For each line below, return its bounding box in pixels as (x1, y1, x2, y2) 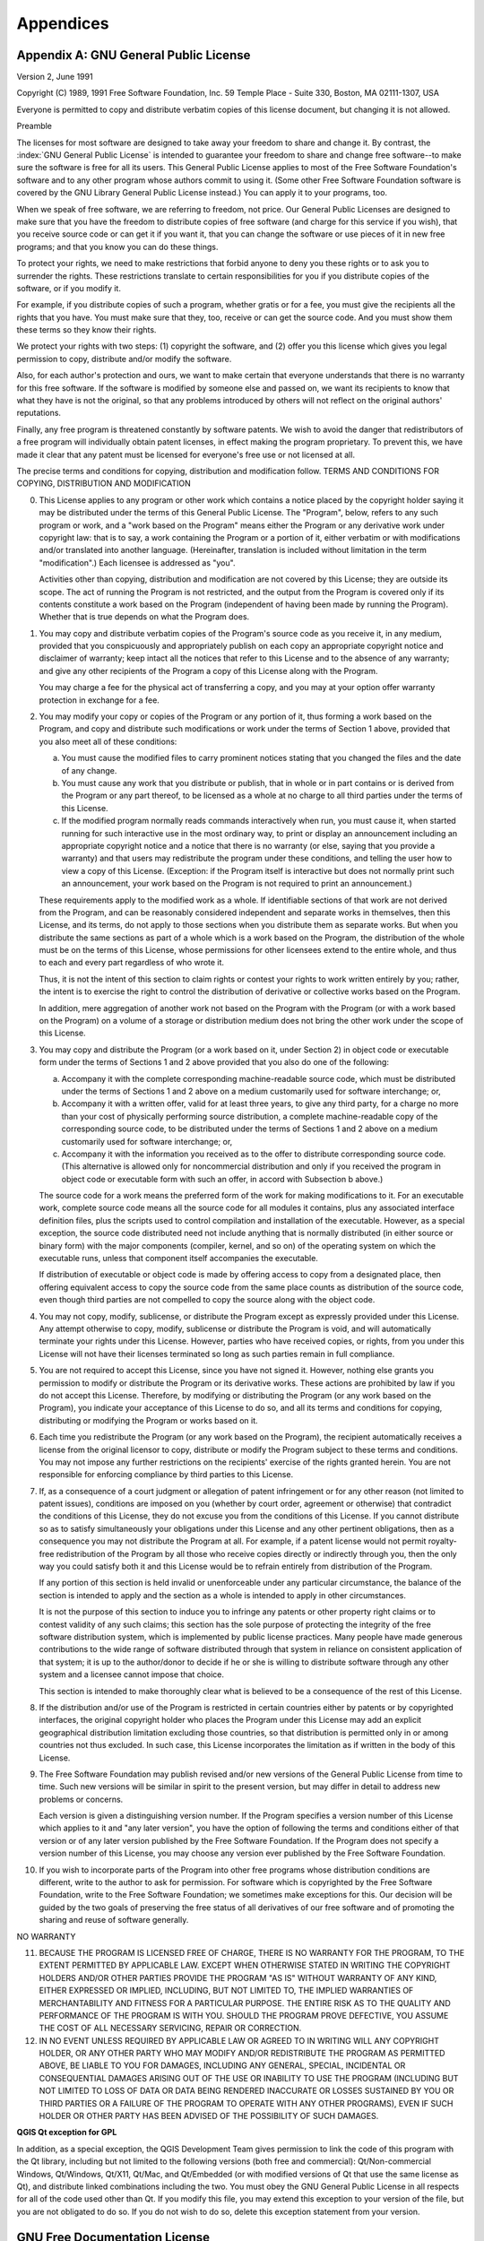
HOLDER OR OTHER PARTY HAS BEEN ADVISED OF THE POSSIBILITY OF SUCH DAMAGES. (39, 2111, 379, 2122)
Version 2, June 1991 (16, 72, 93, 82)
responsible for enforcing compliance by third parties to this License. (39, 1469, 294, 1480)
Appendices (16, 13, 109, 33)
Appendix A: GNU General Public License (16, 48, 251, 63)
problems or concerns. (39, 1794, 124, 1804)
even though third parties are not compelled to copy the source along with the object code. (39, 1294, 376, 1305)
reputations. (16, 408, 62, 419)
